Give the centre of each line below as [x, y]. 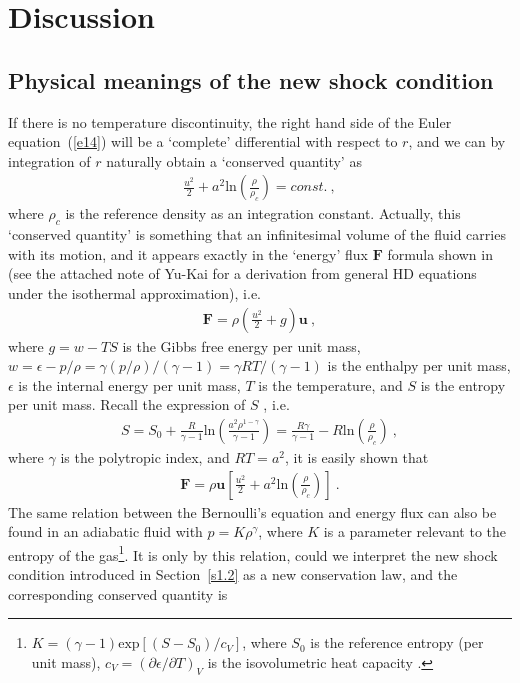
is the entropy [463, 384]
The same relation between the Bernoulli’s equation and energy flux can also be [252, 511]
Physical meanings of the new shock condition [251, 79]
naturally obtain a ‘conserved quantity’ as [234, 160]
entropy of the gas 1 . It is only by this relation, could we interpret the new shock [253, 553]
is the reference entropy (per [397, 642]
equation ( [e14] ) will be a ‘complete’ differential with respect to [203, 141]
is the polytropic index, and [145, 457]
